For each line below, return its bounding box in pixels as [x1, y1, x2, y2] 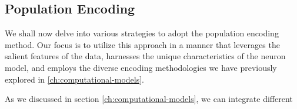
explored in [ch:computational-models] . [5, 73, 145, 85]
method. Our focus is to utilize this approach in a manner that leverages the [5, 38, 280, 50]
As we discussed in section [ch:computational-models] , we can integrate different [5, 93, 293, 105]
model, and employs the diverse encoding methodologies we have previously [5, 61, 277, 73]
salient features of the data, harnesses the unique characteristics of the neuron [5, 50, 286, 62]
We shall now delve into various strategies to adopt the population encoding [5, 27, 279, 39]
